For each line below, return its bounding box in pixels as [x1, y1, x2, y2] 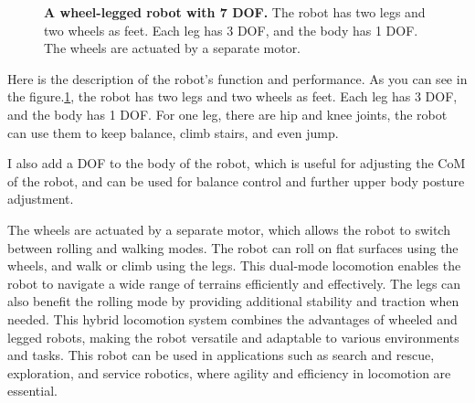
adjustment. [7, 189, 74, 208]
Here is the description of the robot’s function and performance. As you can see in [7, 69, 468, 88]
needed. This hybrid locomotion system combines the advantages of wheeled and [7, 309, 458, 328]
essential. [7, 381, 58, 400]
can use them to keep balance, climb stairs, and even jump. [7, 122, 339, 142]
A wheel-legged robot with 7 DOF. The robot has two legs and [44, 3, 426, 21]
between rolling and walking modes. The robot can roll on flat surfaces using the [7, 238, 459, 257]
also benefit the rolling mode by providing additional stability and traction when [7, 292, 459, 311]
